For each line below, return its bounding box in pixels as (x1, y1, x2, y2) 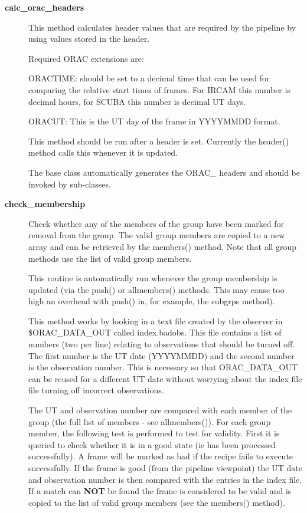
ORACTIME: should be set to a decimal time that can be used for (28, 72, 270, 84)
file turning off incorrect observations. (28, 384, 164, 396)
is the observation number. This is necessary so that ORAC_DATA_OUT (28, 361, 298, 373)
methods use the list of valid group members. (28, 252, 192, 264)
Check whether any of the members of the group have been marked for (28, 217, 285, 229)
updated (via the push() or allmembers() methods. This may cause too (28, 283, 285, 295)
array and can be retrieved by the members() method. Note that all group (28, 240, 297, 252)
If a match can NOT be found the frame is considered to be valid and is (28, 485, 292, 497)
